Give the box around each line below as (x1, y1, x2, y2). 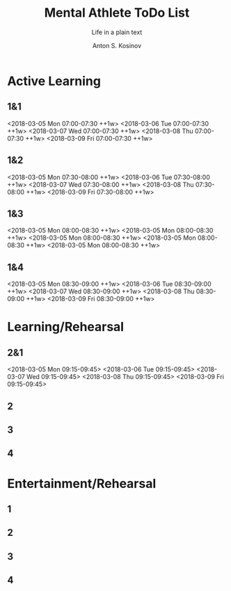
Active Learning (7, 73, 101, 89)
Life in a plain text (91, 28, 143, 36)
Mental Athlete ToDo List (44, 5, 190, 21)
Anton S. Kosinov (92, 41, 142, 49)
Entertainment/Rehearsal (7, 475, 157, 491)
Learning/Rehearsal (7, 319, 124, 335)
